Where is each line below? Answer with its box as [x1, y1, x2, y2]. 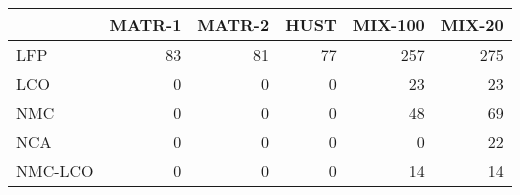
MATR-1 [109, 13, 182, 36]
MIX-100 [352, 13, 425, 36]
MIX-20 [440, 13, 504, 36]
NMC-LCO [16, 159, 94, 182]
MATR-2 [197, 13, 270, 36]
